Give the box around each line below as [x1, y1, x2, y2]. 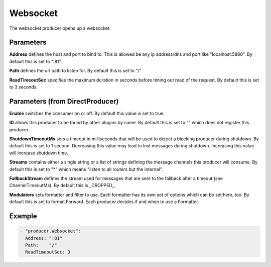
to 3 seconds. [9, 84, 38, 90]
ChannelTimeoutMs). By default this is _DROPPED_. [9, 183, 115, 189]
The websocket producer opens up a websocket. [9, 25, 111, 31]
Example [9, 212, 37, 221]
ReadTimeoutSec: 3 [25, 249, 70, 255]
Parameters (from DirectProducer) [9, 97, 119, 106]
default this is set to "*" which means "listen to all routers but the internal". [9, 166, 163, 172]
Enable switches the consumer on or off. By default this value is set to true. [9, 110, 165, 116]
